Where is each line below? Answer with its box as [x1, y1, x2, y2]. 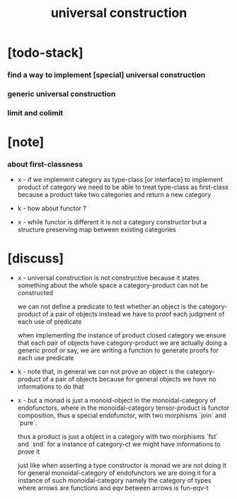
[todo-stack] [7, 45, 83, 61]
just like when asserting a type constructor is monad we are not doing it [17, 461, 226, 470]
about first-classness [7, 159, 83, 169]
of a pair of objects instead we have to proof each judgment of [42, 310, 225, 319]
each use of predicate [17, 317, 82, 326]
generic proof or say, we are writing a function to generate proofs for [17, 346, 219, 355]
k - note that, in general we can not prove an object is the [17, 367, 185, 376]
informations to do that [17, 382, 85, 391]
